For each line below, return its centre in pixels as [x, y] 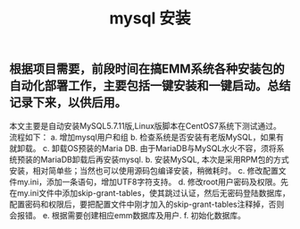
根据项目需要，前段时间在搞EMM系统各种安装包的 [147, 69]
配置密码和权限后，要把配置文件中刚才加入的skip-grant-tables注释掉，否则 [147, 204]
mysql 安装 [150, 18]
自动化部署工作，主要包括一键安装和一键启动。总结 [150, 86]
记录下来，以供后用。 [68, 102]
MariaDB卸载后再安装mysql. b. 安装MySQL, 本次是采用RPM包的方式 [164, 159]
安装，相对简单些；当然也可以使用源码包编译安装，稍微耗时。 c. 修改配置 [144, 170]
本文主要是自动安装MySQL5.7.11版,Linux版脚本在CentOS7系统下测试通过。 [145, 125]
